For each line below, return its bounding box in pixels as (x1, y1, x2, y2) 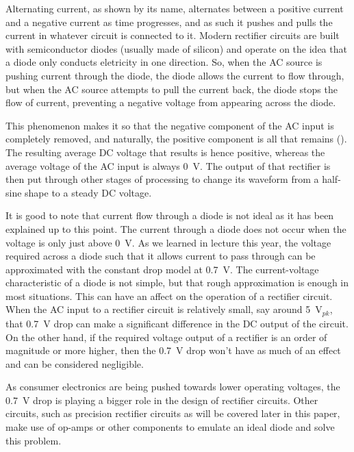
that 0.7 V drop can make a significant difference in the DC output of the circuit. (5, 316, 349, 330)
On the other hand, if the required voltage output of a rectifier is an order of (5, 329, 327, 344)
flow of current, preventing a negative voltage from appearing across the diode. (5, 95, 336, 110)
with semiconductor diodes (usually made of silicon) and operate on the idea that (5, 41, 347, 55)
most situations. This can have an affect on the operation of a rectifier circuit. (5, 288, 333, 303)
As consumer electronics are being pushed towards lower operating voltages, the (5, 379, 340, 394)
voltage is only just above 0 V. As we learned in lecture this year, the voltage (5, 235, 331, 249)
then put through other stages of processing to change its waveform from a (5, 172, 319, 186)
